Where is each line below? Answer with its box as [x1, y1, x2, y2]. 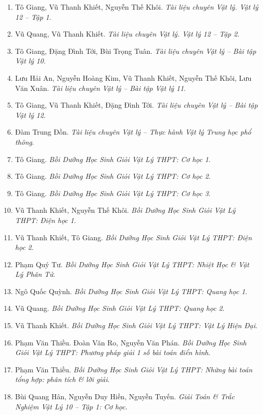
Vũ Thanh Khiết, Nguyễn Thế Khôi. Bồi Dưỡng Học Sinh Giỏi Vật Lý [15, 205, 236, 215]
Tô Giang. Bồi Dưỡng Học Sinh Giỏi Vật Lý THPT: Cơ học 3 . [15, 187, 211, 198]
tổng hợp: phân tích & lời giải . [15, 374, 110, 385]
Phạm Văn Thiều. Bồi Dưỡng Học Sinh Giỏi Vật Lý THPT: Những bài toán [15, 364, 252, 374]
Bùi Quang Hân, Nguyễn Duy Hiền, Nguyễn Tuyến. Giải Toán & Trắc [15, 391, 235, 402]
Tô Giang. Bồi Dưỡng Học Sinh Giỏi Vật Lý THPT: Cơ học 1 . [15, 153, 211, 164]
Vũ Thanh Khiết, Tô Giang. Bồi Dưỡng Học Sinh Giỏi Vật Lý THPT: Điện [15, 232, 252, 242]
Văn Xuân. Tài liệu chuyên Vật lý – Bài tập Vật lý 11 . [15, 82, 186, 93]
